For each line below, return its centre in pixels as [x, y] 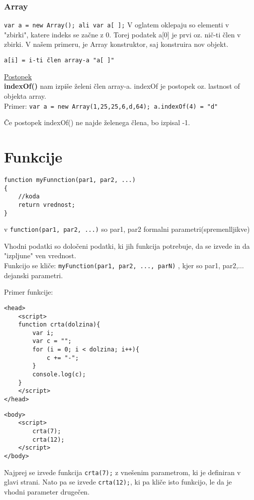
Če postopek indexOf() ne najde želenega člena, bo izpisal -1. [97, 122]
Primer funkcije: [29, 292]
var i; [43, 333]
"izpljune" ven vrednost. [40, 255]
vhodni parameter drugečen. [47, 491]
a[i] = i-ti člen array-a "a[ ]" [59, 61]
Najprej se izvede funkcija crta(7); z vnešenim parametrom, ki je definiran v [123, 472]
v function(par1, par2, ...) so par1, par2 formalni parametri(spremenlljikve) [127, 229]
